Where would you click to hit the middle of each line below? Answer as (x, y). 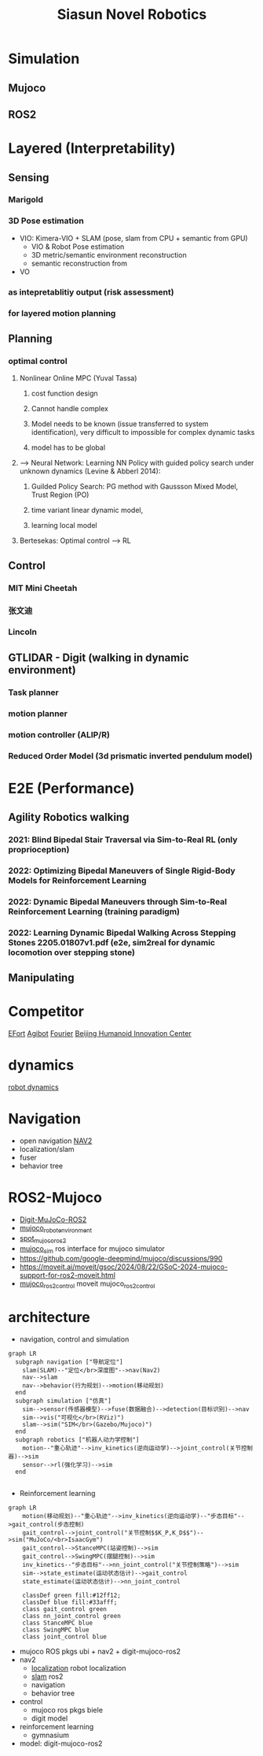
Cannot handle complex (69, 409)
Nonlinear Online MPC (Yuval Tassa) (78, 378)
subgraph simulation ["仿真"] (63, 1401)
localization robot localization (79, 1669)
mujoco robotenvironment (56, 1229)
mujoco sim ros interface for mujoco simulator (92, 1249)
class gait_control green (65, 1609)
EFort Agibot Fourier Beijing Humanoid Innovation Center (100, 1034)
